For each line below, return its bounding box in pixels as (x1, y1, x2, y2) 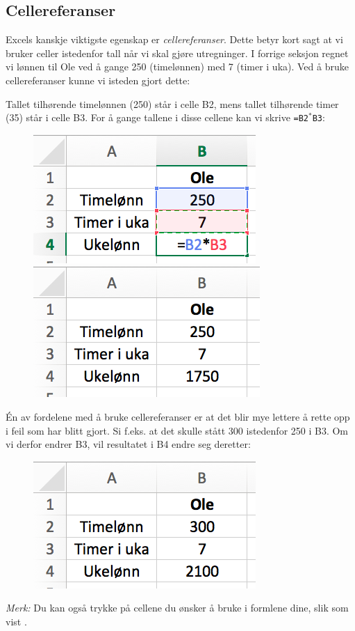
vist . (6, 614, 27, 628)
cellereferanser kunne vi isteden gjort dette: (6, 72, 190, 87)
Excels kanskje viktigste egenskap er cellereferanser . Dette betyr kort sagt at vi (6, 32, 343, 47)
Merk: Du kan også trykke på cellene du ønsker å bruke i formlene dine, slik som (6, 600, 349, 615)
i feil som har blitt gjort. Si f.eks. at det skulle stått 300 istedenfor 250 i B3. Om (6, 423, 349, 437)
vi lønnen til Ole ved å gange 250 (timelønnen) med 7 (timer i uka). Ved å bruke (6, 59, 349, 74)
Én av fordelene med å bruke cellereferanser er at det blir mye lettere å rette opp (6, 410, 350, 424)
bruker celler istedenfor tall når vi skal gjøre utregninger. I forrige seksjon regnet (6, 45, 349, 60)
